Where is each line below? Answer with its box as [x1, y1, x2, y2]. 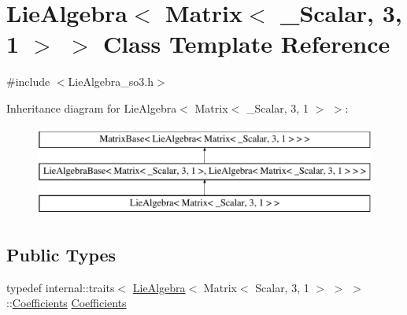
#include [6, 73, 50, 90]
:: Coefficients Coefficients [6, 295, 127, 311]
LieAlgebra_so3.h [68, 73, 154, 90]
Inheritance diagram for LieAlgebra [6, 99, 177, 116]
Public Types [6, 242, 117, 266]
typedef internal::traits [6, 279, 115, 295]
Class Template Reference [102, 28, 390, 60]
